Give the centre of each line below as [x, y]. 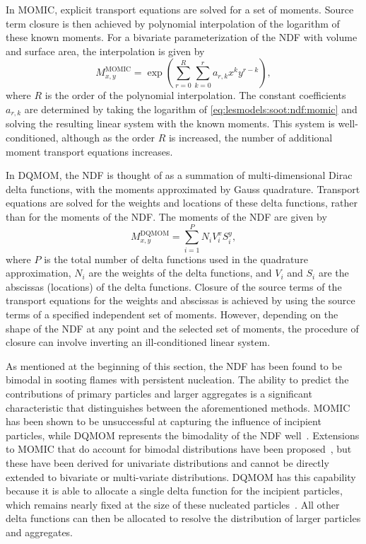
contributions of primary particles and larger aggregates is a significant [159, 394]
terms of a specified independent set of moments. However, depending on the [172, 314]
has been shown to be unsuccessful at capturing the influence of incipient [164, 421]
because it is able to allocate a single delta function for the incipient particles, [174, 491]
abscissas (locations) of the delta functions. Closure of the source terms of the [174, 286]
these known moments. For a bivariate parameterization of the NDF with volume [182, 37]
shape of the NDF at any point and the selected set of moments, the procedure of [182, 328]
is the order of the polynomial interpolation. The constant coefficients [195, 95]
